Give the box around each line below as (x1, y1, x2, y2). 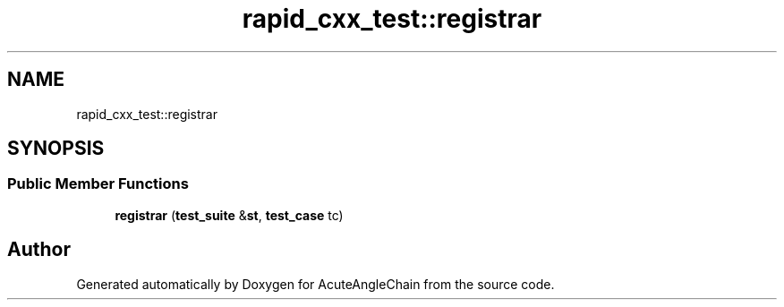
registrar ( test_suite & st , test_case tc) (115, 207, 344, 223)
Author (7, 238, 71, 261)
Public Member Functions (7, 175, 189, 193)
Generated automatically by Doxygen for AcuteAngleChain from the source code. (76, 276, 555, 292)
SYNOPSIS (7, 137, 105, 160)
